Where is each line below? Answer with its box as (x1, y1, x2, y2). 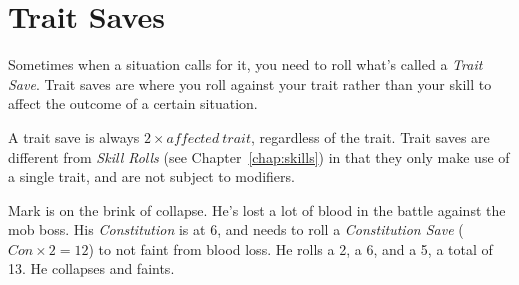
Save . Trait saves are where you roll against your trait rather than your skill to (8, 73, 492, 94)
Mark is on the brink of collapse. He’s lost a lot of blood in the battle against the (8, 199, 506, 220)
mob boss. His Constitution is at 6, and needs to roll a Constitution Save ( (8, 219, 464, 240)
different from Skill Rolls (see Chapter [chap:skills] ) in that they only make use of (8, 146, 510, 167)
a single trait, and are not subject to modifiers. (8, 166, 295, 187)
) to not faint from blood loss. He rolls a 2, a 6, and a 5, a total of (88, 238, 493, 259)
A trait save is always (8, 126, 140, 147)
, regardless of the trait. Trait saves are (250, 126, 490, 147)
